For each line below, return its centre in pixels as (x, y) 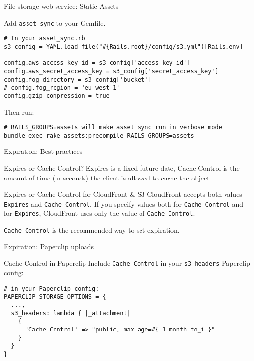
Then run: (19, 111)
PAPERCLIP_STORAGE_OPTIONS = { (55, 297)
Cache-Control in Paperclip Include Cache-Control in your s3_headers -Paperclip (127, 263)
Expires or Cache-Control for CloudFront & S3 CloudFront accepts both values (123, 194)
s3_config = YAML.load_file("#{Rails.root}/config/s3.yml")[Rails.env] (124, 46)
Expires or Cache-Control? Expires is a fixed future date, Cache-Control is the (122, 168)
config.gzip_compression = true (57, 96)
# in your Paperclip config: (52, 288)
